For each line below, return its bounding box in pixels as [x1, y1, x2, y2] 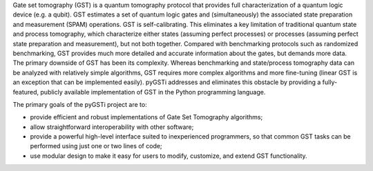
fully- [322, 78, 338, 86]
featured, [12, 88, 39, 96]
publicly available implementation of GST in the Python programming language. [40, 88, 266, 96]
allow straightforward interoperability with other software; [30, 123, 194, 131]
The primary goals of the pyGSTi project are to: [12, 100, 148, 108]
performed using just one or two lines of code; [30, 142, 162, 150]
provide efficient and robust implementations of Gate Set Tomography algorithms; [30, 113, 263, 121]
